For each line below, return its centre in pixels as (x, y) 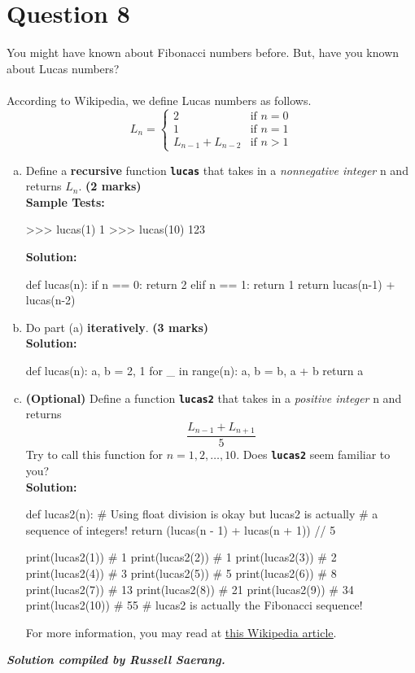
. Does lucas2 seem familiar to (313, 454)
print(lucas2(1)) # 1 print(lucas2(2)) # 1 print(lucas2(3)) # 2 (181, 557)
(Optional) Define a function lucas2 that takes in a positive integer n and (214, 398)
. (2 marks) (110, 186)
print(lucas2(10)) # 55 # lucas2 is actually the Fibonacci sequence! (194, 605)
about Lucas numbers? (63, 68)
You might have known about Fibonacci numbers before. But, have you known (203, 52)
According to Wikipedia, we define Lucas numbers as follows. (159, 100)
